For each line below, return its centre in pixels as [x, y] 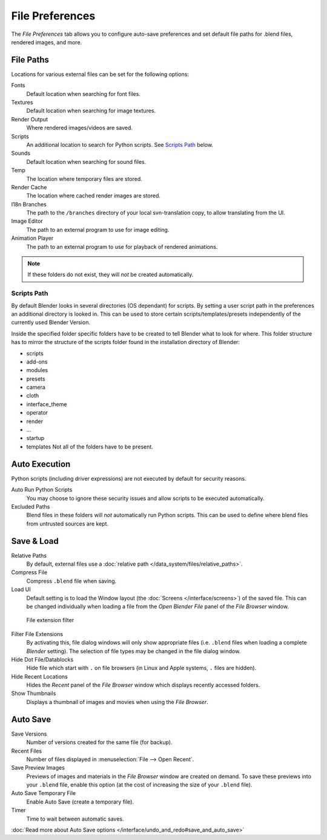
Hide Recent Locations [39, 676]
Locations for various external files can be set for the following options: [100, 74]
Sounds [21, 153]
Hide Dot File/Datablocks [42, 659]
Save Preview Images [38, 768]
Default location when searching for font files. [83, 93]
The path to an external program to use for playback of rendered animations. [122, 246]
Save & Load [35, 541]
